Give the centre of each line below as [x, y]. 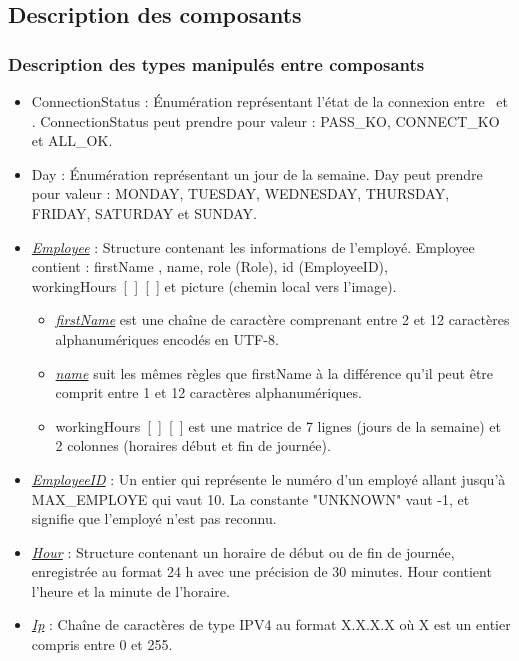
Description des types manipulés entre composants [216, 63]
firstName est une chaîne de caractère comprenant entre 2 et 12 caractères [282, 319]
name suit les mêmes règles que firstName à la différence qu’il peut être [274, 372]
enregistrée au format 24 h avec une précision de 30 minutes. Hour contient [261, 571]
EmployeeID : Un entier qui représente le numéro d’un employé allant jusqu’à [268, 478]
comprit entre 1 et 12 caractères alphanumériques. [208, 392]
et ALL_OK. [72, 140]
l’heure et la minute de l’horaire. [130, 590]
